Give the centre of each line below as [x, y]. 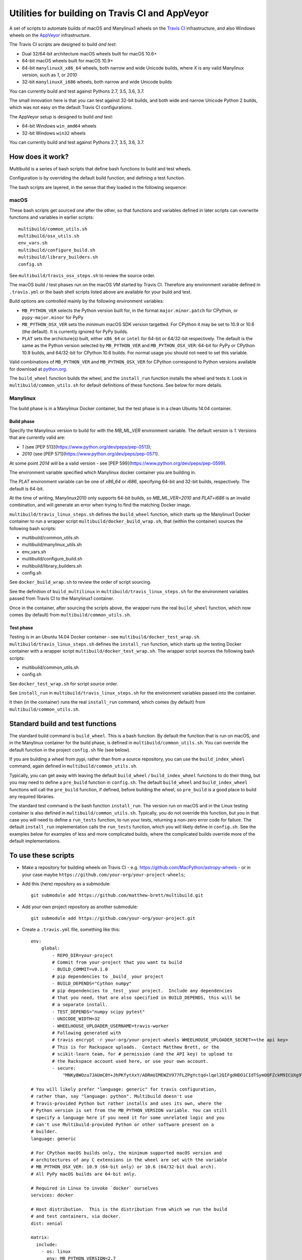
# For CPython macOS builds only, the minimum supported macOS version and [126, 1153]
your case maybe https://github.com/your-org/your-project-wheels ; [103, 874]
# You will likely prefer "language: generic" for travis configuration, [124, 1089]
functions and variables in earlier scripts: [52, 217]
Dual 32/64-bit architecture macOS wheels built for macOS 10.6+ [89, 53]
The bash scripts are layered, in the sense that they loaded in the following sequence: [98, 187]
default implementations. [35, 841]
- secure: [64, 1068]
